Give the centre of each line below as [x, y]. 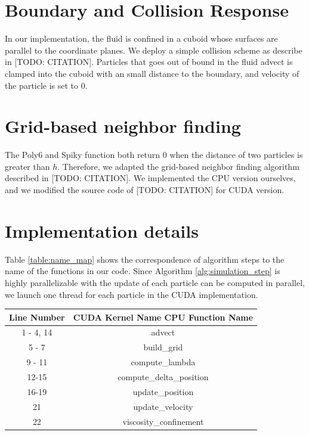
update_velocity [163, 406]
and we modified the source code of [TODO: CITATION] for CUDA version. [145, 189]
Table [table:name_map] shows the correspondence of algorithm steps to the [145, 259]
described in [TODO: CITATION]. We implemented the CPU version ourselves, [150, 178]
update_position [163, 391]
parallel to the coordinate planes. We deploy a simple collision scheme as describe [154, 50]
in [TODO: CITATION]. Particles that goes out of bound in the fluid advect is [149, 62]
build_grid [163, 347]
